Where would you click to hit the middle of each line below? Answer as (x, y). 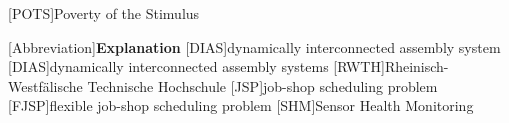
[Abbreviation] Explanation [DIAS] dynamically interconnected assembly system (254, 46)
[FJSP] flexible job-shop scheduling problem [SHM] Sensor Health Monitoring (241, 105)
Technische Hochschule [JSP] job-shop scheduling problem (262, 85)
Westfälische (45, 85)
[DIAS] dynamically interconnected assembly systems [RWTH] (196, 66)
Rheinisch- (416, 66)
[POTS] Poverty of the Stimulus (104, 13)
